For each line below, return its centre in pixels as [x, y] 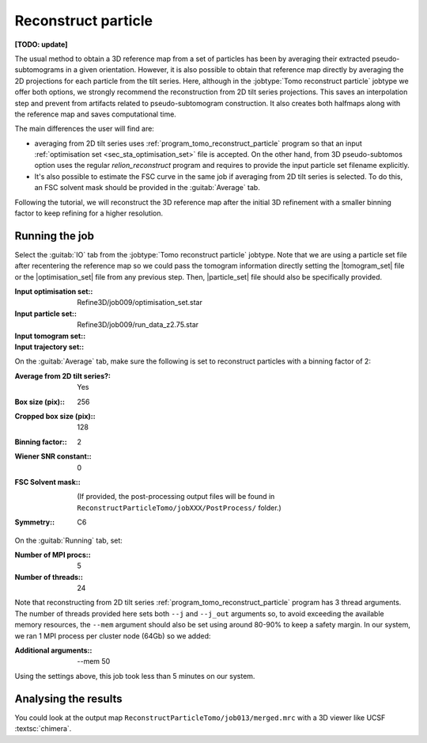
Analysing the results [68, 698]
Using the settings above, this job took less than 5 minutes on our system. [135, 676]
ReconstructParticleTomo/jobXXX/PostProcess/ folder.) [179, 508]
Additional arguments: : [53, 650]
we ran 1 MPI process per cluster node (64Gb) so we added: [113, 636]
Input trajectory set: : [49, 347]
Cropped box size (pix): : [55, 416]
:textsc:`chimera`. [43, 729]
